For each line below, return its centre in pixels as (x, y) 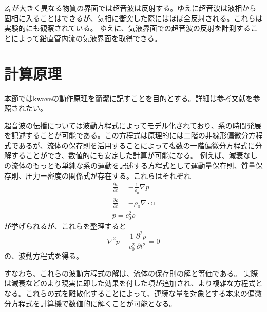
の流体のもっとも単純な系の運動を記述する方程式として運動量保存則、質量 (130, 165)
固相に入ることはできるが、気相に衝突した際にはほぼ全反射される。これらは (133, 18)
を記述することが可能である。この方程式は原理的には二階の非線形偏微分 (126, 135)
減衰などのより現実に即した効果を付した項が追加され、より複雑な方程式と (137, 283)
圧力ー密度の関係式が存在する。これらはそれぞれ (108, 175)
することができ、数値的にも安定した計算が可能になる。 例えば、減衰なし (134, 155)
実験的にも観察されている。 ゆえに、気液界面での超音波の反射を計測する (127, 28)
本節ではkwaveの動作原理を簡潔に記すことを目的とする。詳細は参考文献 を (129, 98)
